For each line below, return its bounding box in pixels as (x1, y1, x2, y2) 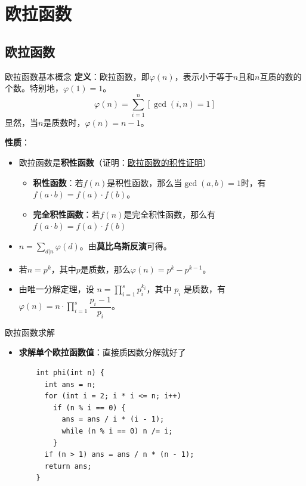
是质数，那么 (80, 262, 131, 275)
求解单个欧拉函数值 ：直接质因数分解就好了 (18, 346, 186, 358)
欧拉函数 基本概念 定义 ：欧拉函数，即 (5, 70, 150, 82)
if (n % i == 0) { (53, 403, 126, 412)
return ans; (44, 462, 92, 470)
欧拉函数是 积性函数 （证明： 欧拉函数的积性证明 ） (18, 156, 211, 169)
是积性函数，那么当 (107, 176, 183, 188)
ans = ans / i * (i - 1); (61, 415, 165, 424)
